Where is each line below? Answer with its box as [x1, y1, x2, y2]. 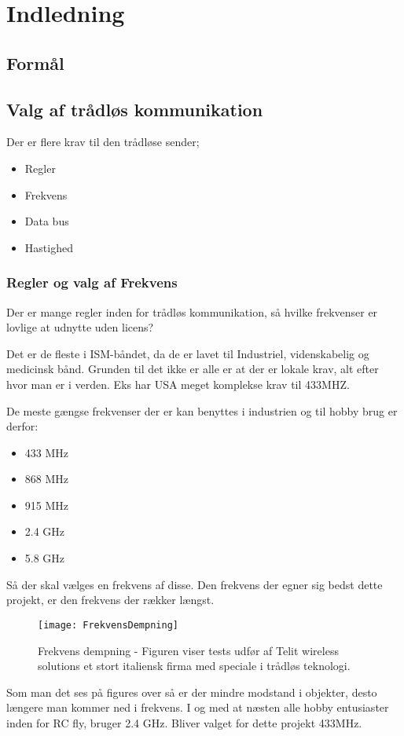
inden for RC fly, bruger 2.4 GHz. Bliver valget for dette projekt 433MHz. [6, 714, 362, 731]
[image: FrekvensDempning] [38, 619, 178, 631]
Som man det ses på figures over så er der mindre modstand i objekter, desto [6, 683, 377, 700]
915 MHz [24, 496, 69, 513]
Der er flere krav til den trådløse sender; [6, 134, 200, 150]
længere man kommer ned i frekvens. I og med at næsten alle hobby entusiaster [6, 699, 389, 716]
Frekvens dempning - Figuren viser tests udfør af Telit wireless [38, 642, 339, 658]
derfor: [6, 418, 39, 434]
